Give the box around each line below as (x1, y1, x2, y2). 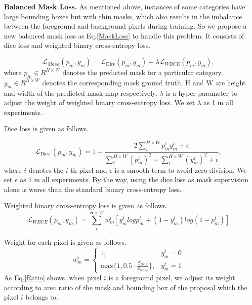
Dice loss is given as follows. (4, 123, 89, 134)
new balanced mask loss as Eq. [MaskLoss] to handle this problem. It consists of (4, 30, 244, 40)
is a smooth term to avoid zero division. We (114, 164, 247, 175)
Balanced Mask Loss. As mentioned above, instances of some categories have (4, 1, 245, 11)
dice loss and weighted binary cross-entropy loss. (4, 40, 151, 50)
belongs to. (25, 292, 58, 302)
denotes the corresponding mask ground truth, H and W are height (42, 77, 246, 87)
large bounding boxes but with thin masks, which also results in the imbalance (4, 11, 242, 21)
